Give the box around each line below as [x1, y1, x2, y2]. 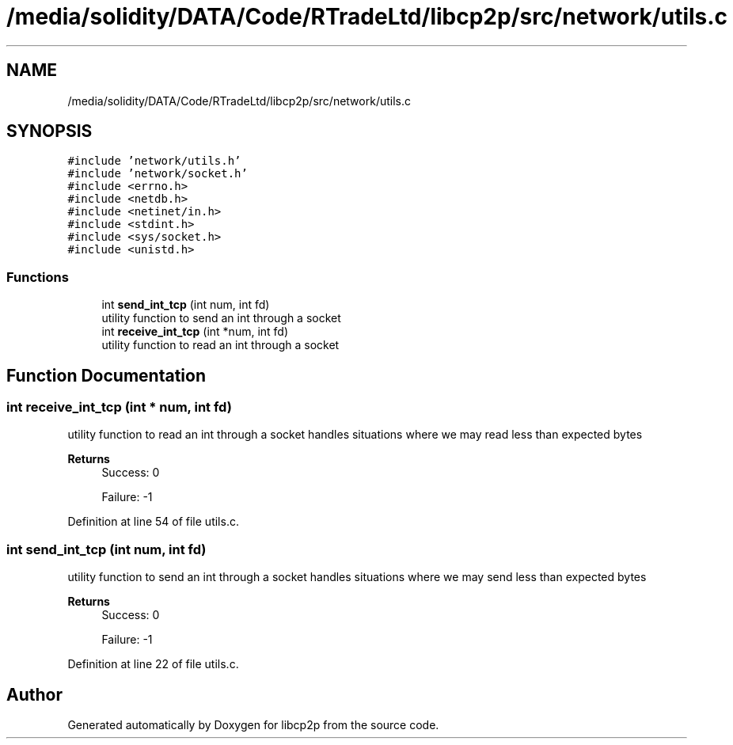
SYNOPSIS [6, 121, 93, 142]
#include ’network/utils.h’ [67, 154, 241, 168]
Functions [6, 268, 69, 285]
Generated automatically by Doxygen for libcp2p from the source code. [67, 718, 439, 732]
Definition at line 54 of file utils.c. [67, 515, 239, 529]
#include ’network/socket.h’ [67, 167, 248, 181]
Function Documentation [6, 365, 206, 386]
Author [6, 684, 63, 705]
